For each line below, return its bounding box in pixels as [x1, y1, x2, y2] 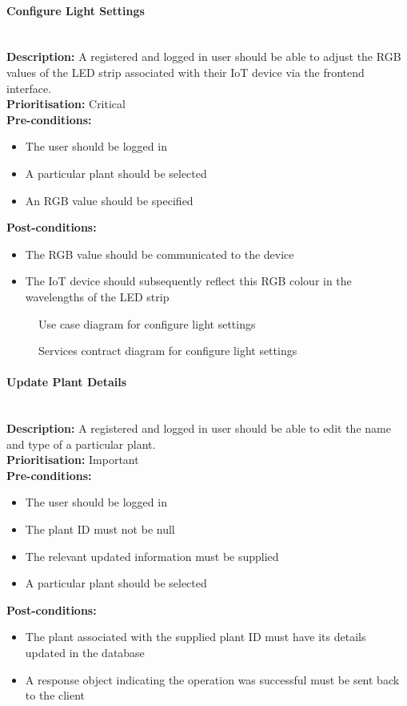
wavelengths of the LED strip [25, 288, 170, 305]
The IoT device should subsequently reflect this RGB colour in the [25, 272, 352, 289]
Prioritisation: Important [6, 451, 139, 468]
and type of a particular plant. [6, 435, 156, 452]
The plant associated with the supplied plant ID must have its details [25, 628, 366, 645]
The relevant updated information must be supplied [25, 547, 279, 564]
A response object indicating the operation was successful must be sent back [25, 671, 400, 688]
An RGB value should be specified [25, 192, 194, 208]
